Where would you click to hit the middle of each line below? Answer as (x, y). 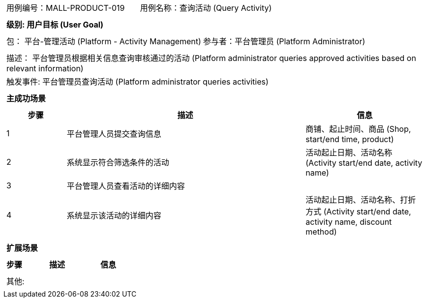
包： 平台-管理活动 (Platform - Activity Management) (104, 41)
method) (321, 232)
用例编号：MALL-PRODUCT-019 (66, 8)
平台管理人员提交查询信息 (114, 134)
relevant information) (45, 68)
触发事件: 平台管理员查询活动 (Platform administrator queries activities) (137, 82)
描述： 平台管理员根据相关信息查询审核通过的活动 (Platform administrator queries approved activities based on (211, 58)
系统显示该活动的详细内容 (114, 215)
